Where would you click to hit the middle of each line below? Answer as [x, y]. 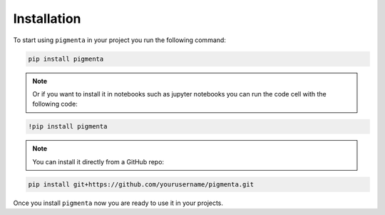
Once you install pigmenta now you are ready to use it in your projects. [118, 203]
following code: [55, 104]
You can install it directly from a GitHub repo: [98, 161]
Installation [47, 19]
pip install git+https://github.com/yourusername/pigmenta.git [141, 184]
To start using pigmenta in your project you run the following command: [119, 40]
